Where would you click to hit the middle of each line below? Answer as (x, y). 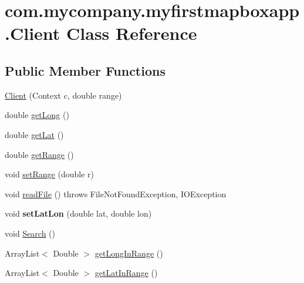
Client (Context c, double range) (63, 95)
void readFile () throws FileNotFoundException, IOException (116, 193)
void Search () (30, 233)
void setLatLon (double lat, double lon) (78, 213)
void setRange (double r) (49, 174)
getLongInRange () (129, 253)
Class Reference (132, 33)
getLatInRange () (126, 273)
